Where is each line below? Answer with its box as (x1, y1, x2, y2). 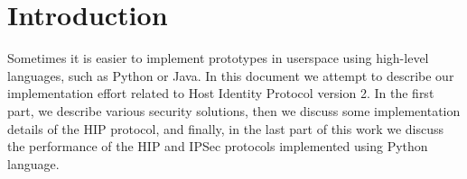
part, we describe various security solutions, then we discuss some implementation (7, 101, 461, 120)
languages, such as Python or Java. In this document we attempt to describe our (7, 66, 454, 85)
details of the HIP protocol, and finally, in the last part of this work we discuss (7, 119, 444, 138)
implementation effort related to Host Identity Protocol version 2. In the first (7, 84, 434, 103)
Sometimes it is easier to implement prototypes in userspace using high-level (7, 49, 429, 67)
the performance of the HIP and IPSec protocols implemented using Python (7, 137, 428, 156)
